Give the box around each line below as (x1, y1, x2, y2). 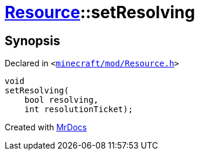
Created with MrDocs (5, 122, 87, 133)
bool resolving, (24, 95, 99, 105)
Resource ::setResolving (5, 2, 195, 22)
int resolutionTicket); (24, 105, 133, 114)
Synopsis (5, 33, 60, 48)
